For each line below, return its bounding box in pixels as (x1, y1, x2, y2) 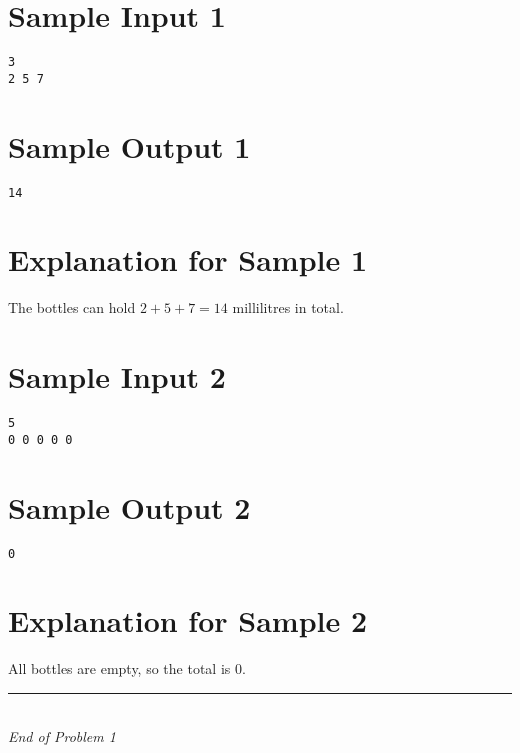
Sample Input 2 (8, 356, 226, 397)
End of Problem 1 (8, 726, 116, 747)
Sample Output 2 (8, 486, 251, 527)
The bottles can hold (8, 297, 136, 318)
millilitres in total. (232, 297, 344, 318)
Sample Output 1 (8, 125, 251, 166)
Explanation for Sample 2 (8, 600, 368, 641)
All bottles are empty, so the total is (8, 658, 231, 679)
